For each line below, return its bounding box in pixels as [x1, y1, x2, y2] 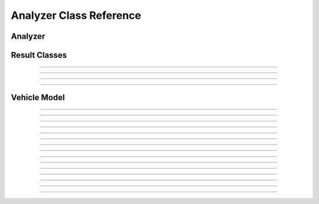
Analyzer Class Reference [11, 9, 141, 22]
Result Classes [11, 50, 67, 60]
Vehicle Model [11, 93, 65, 103]
